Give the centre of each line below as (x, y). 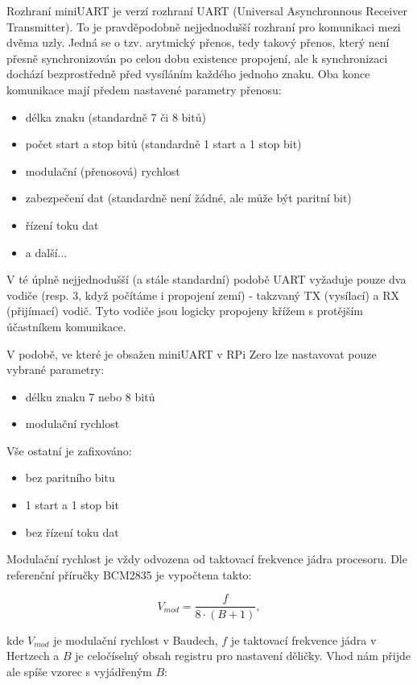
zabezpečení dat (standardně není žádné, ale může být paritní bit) (188, 198)
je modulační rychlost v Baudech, (136, 639)
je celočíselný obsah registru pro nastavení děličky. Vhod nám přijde (243, 656)
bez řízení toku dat (72, 531)
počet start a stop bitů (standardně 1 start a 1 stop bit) (163, 144)
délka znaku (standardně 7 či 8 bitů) (116, 116)
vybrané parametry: (56, 369)
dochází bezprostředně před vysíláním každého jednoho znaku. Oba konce (188, 74)
